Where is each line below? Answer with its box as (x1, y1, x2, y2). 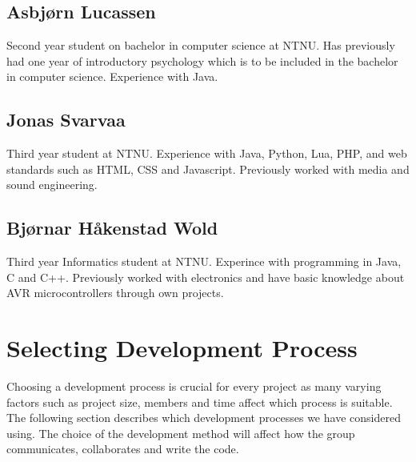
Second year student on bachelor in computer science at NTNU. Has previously (6, 37, 395, 54)
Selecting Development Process (6, 331, 358, 364)
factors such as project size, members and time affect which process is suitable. (6, 393, 393, 410)
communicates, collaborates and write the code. (6, 440, 239, 457)
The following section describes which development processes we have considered (6, 409, 401, 426)
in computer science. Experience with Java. (6, 68, 218, 85)
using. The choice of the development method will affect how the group (6, 424, 355, 441)
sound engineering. (6, 176, 98, 193)
